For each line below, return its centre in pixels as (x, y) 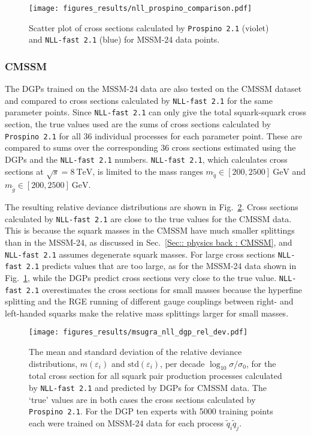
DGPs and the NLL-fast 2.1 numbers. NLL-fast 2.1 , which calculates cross (146, 159)
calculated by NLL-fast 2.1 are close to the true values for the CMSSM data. (148, 218)
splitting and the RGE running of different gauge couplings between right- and (149, 301)
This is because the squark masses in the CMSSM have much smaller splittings (150, 230)
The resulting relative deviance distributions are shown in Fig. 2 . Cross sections (152, 207)
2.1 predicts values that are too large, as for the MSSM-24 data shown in (161, 266)
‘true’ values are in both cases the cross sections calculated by (142, 399)
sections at (24, 171)
